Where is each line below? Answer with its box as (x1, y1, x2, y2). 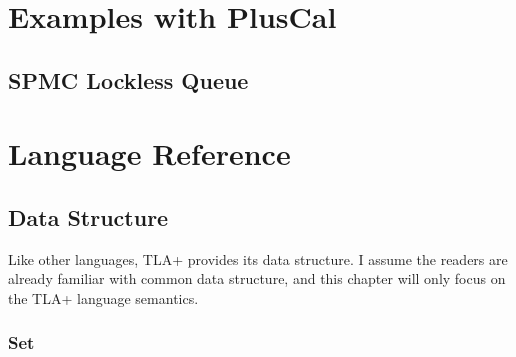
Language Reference (8, 133, 291, 174)
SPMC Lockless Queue (8, 64, 249, 95)
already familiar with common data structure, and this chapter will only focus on (8, 268, 506, 289)
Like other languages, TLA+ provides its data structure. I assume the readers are (8, 248, 508, 269)
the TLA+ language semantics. (8, 287, 199, 308)
